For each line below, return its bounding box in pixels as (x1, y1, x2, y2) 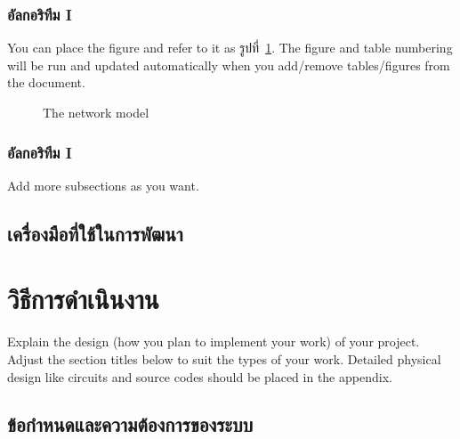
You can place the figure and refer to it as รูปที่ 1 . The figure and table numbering (7, 38, 453, 57)
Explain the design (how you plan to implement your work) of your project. (7, 332, 420, 351)
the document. (7, 73, 85, 92)
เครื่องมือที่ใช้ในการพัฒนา (7, 219, 183, 247)
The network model (43, 103, 149, 121)
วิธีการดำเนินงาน (7, 280, 159, 317)
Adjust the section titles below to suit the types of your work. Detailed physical (7, 349, 441, 368)
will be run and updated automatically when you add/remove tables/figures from (7, 55, 450, 74)
